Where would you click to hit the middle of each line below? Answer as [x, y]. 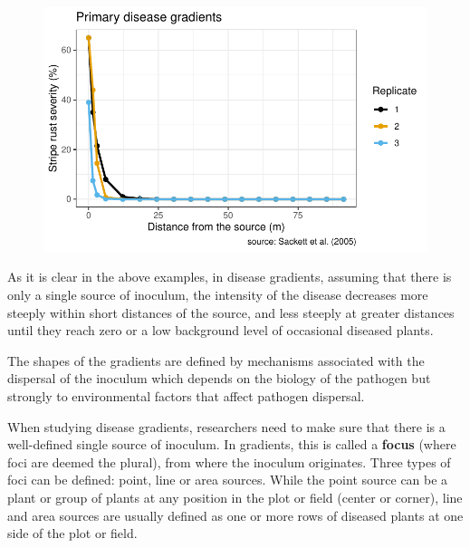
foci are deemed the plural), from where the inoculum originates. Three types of [229, 461]
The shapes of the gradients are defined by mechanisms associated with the [216, 360]
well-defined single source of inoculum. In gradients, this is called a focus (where [232, 444]
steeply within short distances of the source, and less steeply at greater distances [231, 312]
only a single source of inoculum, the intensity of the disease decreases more [218, 294]
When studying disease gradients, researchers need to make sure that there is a [226, 426]
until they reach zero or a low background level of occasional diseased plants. [221, 330]
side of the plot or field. [72, 533]
